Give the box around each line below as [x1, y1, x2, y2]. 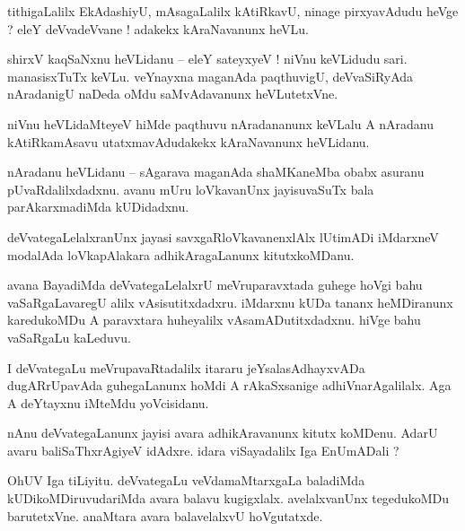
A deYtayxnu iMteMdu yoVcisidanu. [7, 393, 209, 412]
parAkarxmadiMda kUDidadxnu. [7, 197, 189, 216]
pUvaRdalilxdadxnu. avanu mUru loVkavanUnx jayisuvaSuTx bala [7, 179, 374, 198]
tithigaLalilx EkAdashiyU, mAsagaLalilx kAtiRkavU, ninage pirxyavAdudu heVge [7, 2, 459, 20]
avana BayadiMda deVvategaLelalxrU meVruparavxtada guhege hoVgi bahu [7, 275, 423, 294]
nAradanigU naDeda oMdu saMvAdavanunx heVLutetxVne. [7, 84, 338, 103]
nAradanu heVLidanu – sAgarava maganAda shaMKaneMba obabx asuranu [7, 162, 425, 181]
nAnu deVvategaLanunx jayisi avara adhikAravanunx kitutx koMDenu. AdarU [7, 423, 438, 442]
